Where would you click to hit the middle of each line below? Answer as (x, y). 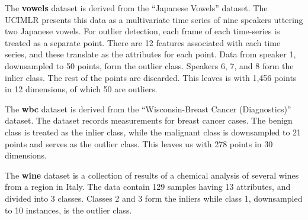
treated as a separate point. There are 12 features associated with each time (143, 42)
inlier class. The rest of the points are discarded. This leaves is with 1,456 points (151, 77)
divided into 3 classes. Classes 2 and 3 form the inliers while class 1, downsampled (154, 198)
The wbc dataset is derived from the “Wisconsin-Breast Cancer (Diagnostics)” (148, 109)
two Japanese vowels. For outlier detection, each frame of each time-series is (142, 31)
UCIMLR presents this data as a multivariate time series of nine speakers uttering (154, 19)
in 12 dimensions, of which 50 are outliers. (81, 89)
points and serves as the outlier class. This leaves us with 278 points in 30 (139, 143)
